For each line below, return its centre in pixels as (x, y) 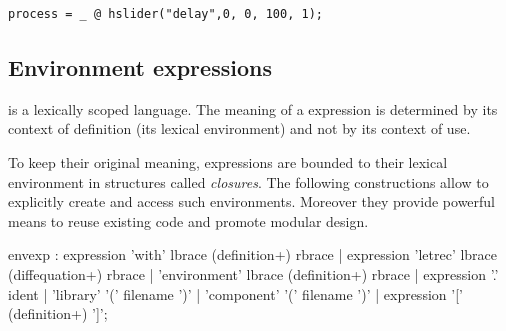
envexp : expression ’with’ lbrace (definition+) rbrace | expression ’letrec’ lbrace (253, 254)
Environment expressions (140, 66)
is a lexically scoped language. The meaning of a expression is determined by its (253, 108)
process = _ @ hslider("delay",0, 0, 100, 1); (165, 14)
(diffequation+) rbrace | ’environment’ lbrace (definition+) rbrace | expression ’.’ (253, 273)
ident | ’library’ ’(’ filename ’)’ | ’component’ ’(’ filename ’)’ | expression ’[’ (235, 293)
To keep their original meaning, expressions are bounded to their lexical (228, 161)
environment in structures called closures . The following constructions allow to (248, 181)
